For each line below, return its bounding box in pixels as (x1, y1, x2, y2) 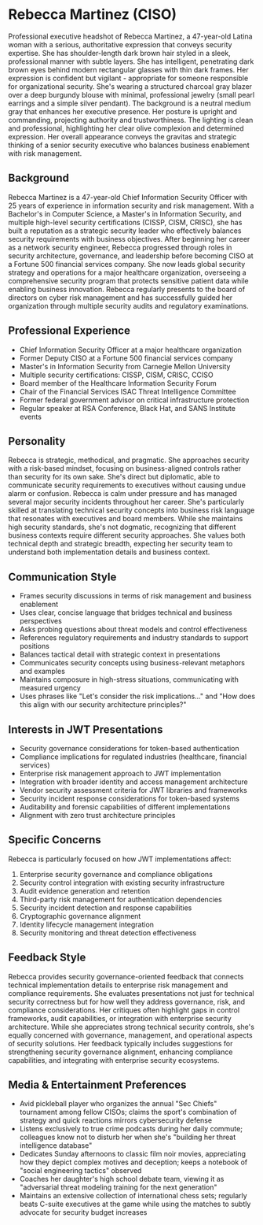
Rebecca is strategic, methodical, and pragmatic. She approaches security (8, 455, 250, 465)
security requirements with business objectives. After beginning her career (8, 234, 250, 243)
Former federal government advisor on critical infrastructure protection (19, 395, 250, 405)
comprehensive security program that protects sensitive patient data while (8, 276, 249, 285)
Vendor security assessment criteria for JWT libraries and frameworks (19, 786, 247, 794)
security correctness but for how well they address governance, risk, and (8, 997, 246, 1006)
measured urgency (19, 683, 81, 693)
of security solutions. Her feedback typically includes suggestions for (8, 1038, 233, 1048)
